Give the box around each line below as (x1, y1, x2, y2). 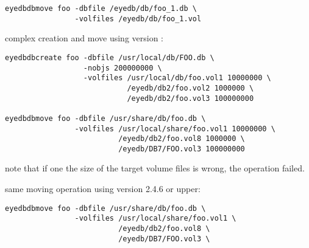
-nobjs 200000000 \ (83, 63, 162, 72)
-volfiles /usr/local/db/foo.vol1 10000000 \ (83, 74, 271, 83)
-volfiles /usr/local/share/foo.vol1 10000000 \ (74, 124, 275, 133)
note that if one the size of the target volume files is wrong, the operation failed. (5, 162, 305, 174)
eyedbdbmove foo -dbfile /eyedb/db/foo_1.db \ (5, 4, 197, 13)
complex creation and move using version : (5, 32, 163, 44)
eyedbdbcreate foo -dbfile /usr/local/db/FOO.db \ (5, 53, 215, 62)
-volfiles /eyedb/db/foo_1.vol (74, 14, 202, 23)
